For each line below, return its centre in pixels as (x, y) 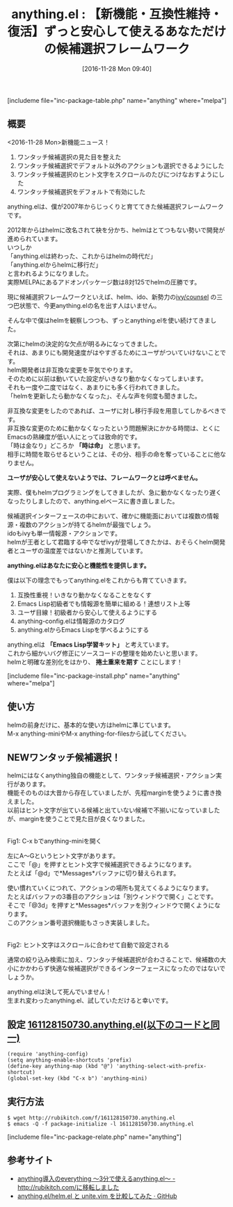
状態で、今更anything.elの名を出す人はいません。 (90, 305)
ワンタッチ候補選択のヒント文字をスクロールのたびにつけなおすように (118, 174)
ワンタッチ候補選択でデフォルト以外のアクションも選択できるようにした (121, 165)
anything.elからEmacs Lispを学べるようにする (83, 629)
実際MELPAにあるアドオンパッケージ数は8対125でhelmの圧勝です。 (104, 282)
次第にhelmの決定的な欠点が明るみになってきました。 (84, 343)
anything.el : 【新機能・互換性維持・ (117, 14)
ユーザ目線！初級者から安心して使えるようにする (87, 612)
